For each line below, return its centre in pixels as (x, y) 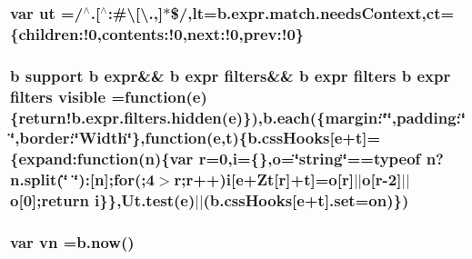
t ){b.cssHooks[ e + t (294, 138)
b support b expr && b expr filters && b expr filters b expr (231, 75)
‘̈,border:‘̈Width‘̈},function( (112, 138)
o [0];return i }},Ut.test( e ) (103, 200)
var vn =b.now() (72, 242)
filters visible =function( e (105, 96)
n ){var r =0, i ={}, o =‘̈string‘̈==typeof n (291, 159)
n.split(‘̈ (39, 179)
